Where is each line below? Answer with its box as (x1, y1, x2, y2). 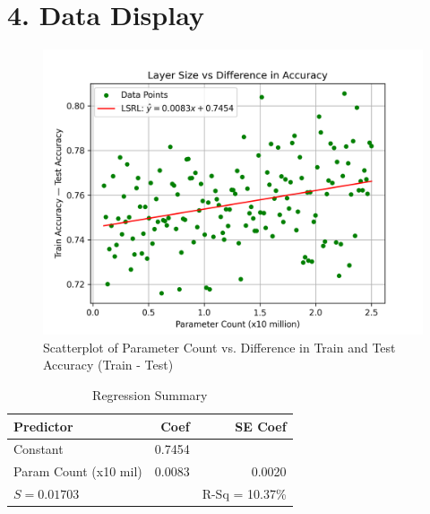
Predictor (13, 416, 73, 435)
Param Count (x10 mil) (13, 462, 142, 481)
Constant (13, 440, 64, 458)
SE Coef (235, 416, 287, 435)
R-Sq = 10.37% (202, 484, 287, 503)
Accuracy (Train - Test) (43, 355, 174, 374)
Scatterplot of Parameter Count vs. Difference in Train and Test (43, 337, 396, 356)
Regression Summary (92, 385, 208, 404)
